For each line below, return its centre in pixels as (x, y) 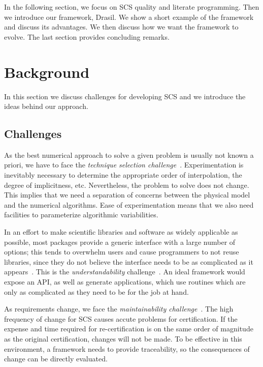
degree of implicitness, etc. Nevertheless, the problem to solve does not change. (127, 185)
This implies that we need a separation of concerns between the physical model (127, 195)
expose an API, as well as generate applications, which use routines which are (125, 282)
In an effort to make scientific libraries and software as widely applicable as (121, 232)
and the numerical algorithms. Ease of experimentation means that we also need (129, 204)
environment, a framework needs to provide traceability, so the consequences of (127, 348)
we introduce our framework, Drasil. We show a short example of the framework (129, 17)
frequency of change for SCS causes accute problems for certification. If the (121, 318)
